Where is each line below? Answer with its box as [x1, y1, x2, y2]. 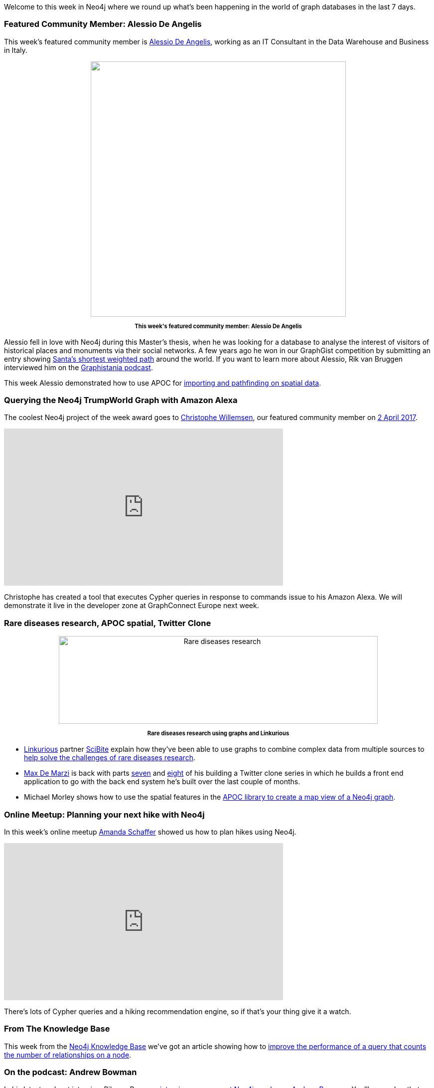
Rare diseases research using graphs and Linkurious [147, 730, 289, 737]
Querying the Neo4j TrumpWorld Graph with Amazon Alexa [4, 395, 238, 406]
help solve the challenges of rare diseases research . [24, 753, 195, 762]
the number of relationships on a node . [4, 1050, 132, 1059]
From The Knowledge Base [4, 1024, 110, 1034]
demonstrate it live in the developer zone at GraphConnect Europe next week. [4, 601, 259, 610]
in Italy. [4, 45, 27, 54]
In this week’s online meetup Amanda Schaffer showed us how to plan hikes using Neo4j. [4, 827, 296, 836]
